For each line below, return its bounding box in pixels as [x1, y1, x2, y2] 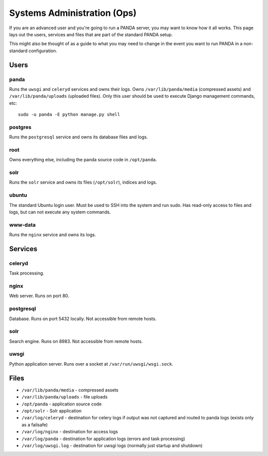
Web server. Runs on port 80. [9, 293, 69, 299]
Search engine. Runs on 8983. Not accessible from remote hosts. [9, 338, 143, 344]
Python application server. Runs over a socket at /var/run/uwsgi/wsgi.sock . [9, 361, 174, 367]
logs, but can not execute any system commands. [9, 209, 111, 215]
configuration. [28, 48, 58, 54]
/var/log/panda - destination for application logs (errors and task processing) [21, 436, 186, 442]
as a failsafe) [21, 422, 48, 428]
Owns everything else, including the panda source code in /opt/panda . [9, 157, 157, 163]
